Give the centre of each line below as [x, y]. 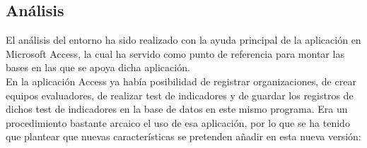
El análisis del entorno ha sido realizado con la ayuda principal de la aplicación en [183, 40]
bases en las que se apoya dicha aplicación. [98, 67]
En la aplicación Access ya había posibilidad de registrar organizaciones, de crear [181, 81]
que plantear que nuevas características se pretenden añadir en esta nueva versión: [183, 136]
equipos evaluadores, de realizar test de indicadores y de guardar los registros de [180, 95]
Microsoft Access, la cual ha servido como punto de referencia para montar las [175, 53]
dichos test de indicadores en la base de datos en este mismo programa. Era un [177, 109]
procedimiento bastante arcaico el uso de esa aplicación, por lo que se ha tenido [178, 122]
